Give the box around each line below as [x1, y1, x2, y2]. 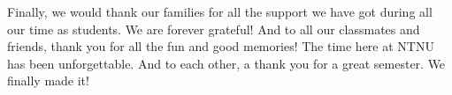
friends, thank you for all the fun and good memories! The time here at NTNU [7, 37, 434, 55]
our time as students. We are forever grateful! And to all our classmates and [7, 19, 420, 38]
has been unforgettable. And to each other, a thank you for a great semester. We [7, 54, 446, 72]
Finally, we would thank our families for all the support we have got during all [7, 3, 433, 20]
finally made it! [7, 71, 89, 90]
